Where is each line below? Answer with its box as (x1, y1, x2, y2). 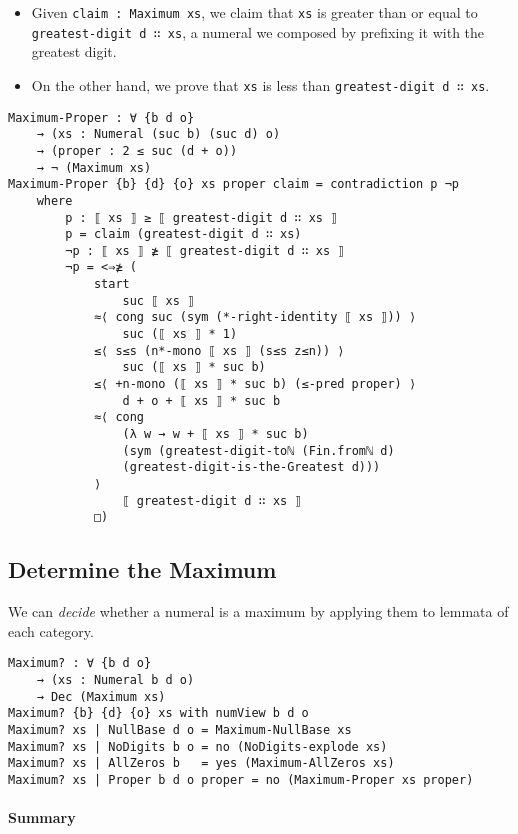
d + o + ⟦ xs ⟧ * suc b (122, 393, 281, 408)
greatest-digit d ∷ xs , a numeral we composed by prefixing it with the (31, 21, 485, 42)
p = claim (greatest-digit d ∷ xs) (65, 227, 302, 242)
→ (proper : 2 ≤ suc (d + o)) (36, 143, 238, 158)
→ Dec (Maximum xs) (36, 689, 166, 704)
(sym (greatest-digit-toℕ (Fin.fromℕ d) (122, 443, 395, 458)
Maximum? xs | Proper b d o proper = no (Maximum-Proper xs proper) (8, 772, 474, 787)
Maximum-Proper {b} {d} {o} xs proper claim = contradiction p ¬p (8, 177, 460, 192)
